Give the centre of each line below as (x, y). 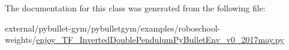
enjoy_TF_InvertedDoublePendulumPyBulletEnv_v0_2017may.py (160, 40)
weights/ (21, 40)
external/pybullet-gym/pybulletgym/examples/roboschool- (113, 28)
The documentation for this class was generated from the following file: (135, 8)
